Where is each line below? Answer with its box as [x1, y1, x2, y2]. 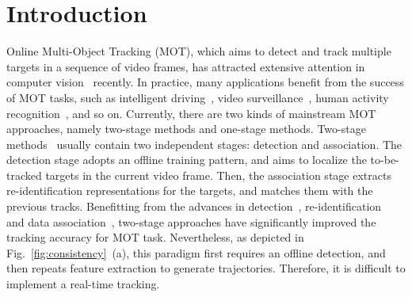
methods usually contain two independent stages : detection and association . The [6, 135, 402, 152]
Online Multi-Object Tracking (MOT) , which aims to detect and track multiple [6, 43, 391, 59]
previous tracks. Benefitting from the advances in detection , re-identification [6, 198, 382, 215]
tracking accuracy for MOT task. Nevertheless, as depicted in [6, 229, 304, 246]
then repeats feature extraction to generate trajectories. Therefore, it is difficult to [6, 260, 406, 276]
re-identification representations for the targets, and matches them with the [6, 182, 373, 199]
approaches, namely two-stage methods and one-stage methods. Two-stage [6, 120, 366, 137]
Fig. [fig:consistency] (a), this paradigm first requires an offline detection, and [6, 244, 386, 261]
